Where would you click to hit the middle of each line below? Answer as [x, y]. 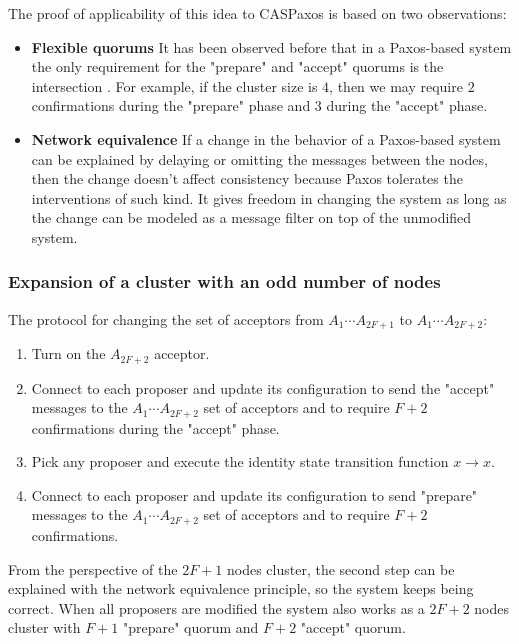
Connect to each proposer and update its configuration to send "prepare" [254, 494]
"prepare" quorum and [190, 627]
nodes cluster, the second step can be [340, 568]
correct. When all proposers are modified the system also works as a [216, 607]
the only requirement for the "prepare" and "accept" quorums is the [237, 66]
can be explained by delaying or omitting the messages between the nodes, [259, 158]
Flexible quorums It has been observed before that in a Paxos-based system [271, 46]
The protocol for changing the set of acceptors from [166, 318]
